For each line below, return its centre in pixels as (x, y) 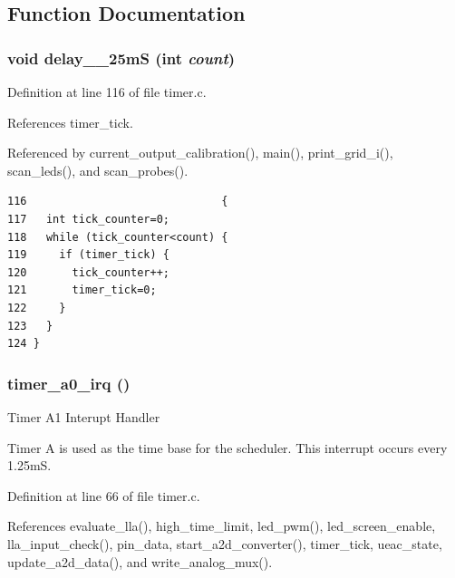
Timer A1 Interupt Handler (84, 416)
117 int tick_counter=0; (88, 219)
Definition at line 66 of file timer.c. (104, 495)
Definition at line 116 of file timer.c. (107, 92)
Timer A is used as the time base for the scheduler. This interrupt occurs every (227, 447)
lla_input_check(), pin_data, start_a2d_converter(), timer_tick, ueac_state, (225, 543)
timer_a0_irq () (69, 383)
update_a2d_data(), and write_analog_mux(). (140, 561)
